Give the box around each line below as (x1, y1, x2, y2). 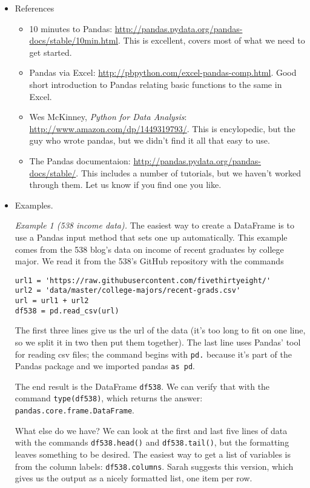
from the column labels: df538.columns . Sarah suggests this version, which (15, 460, 294, 472)
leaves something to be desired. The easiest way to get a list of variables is (15, 448, 291, 461)
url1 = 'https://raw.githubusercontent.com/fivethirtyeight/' (15, 276, 271, 285)
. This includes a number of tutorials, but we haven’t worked (76, 166, 302, 179)
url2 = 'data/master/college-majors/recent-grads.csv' (15, 286, 241, 295)
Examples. (15, 198, 53, 211)
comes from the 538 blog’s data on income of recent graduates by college (15, 242, 284, 255)
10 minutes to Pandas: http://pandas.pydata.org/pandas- (29, 22, 243, 35)
